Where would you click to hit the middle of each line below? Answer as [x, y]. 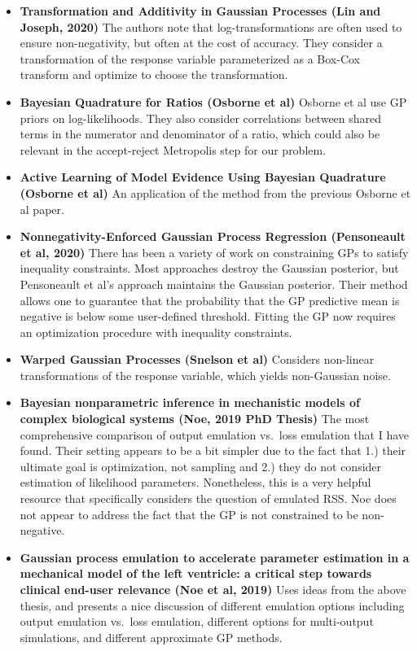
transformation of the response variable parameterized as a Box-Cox [190, 58]
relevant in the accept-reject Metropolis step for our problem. [173, 149]
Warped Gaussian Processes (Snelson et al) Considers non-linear [197, 359]
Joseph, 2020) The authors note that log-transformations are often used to [211, 26]
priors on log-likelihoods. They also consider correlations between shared [201, 118]
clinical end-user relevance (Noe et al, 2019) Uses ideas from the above [213, 589]
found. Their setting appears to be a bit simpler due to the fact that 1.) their [213, 450]
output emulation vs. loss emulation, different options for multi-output [197, 621]
